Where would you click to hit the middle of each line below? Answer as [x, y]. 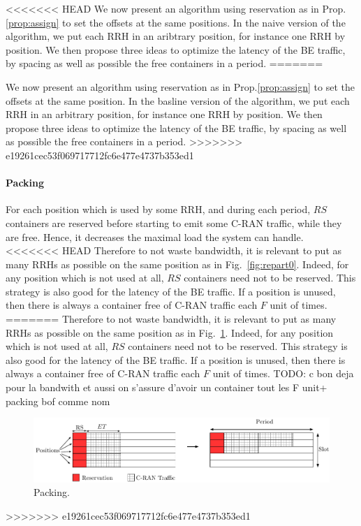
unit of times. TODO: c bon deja [283, 373]
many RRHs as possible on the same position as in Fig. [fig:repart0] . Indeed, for [177, 264]
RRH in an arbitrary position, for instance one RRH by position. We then [164, 114]
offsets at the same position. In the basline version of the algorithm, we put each [178, 100]
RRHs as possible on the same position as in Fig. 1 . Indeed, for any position [170, 332]
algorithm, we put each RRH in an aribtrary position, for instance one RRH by [176, 36]
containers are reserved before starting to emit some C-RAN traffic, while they [174, 222]
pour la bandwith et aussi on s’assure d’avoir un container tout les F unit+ [167, 387]
